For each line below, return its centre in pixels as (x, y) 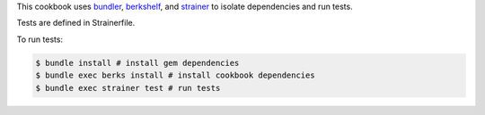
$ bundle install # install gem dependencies (137, 63)
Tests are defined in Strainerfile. (76, 23)
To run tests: (40, 39)
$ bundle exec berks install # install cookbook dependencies (175, 75)
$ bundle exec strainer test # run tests (128, 88)
